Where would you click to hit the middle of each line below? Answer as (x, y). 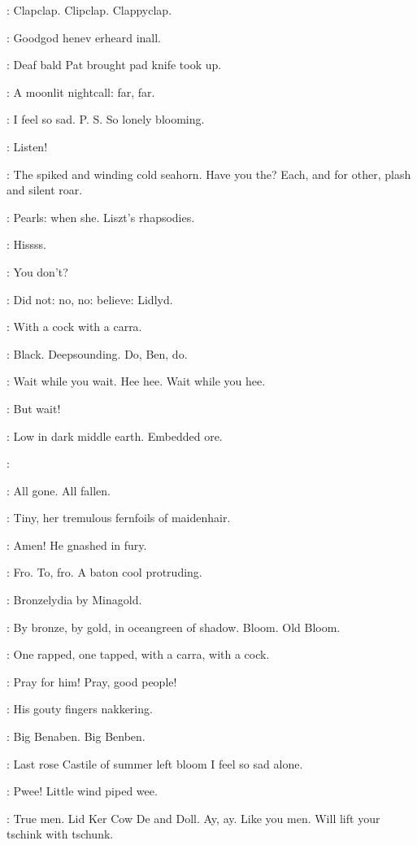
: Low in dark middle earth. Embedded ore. (115, 436)
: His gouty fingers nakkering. (80, 709)
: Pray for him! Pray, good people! (92, 681)
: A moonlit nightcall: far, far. (81, 91)
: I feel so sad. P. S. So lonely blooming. (106, 119)
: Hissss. (26, 244)
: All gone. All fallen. (59, 490)
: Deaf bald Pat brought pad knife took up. (114, 65)
